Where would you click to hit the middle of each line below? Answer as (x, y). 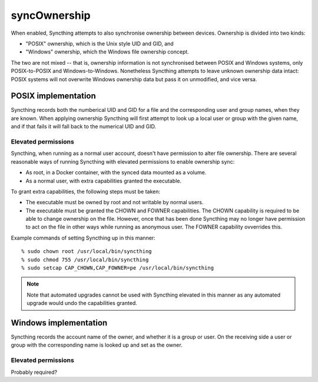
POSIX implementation (54, 96)
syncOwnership (51, 15)
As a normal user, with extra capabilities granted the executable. (104, 181)
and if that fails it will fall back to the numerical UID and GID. (83, 127)
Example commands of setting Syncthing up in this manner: (83, 238)
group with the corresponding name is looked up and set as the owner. (97, 345)
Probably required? (34, 372)
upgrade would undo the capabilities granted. (82, 303)
